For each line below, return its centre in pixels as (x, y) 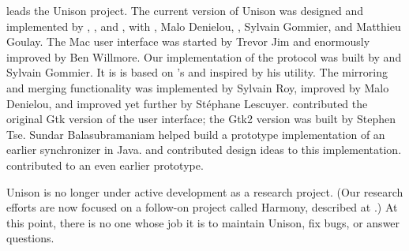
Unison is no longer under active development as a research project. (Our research (205, 191)
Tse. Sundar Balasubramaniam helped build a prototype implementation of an (196, 134)
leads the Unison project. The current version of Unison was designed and (185, 10)
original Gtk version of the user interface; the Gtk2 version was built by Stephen (201, 119)
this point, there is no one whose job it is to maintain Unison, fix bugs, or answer (203, 222)
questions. (30, 238)
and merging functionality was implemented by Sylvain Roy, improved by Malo (198, 87)
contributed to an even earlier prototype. (105, 165)
